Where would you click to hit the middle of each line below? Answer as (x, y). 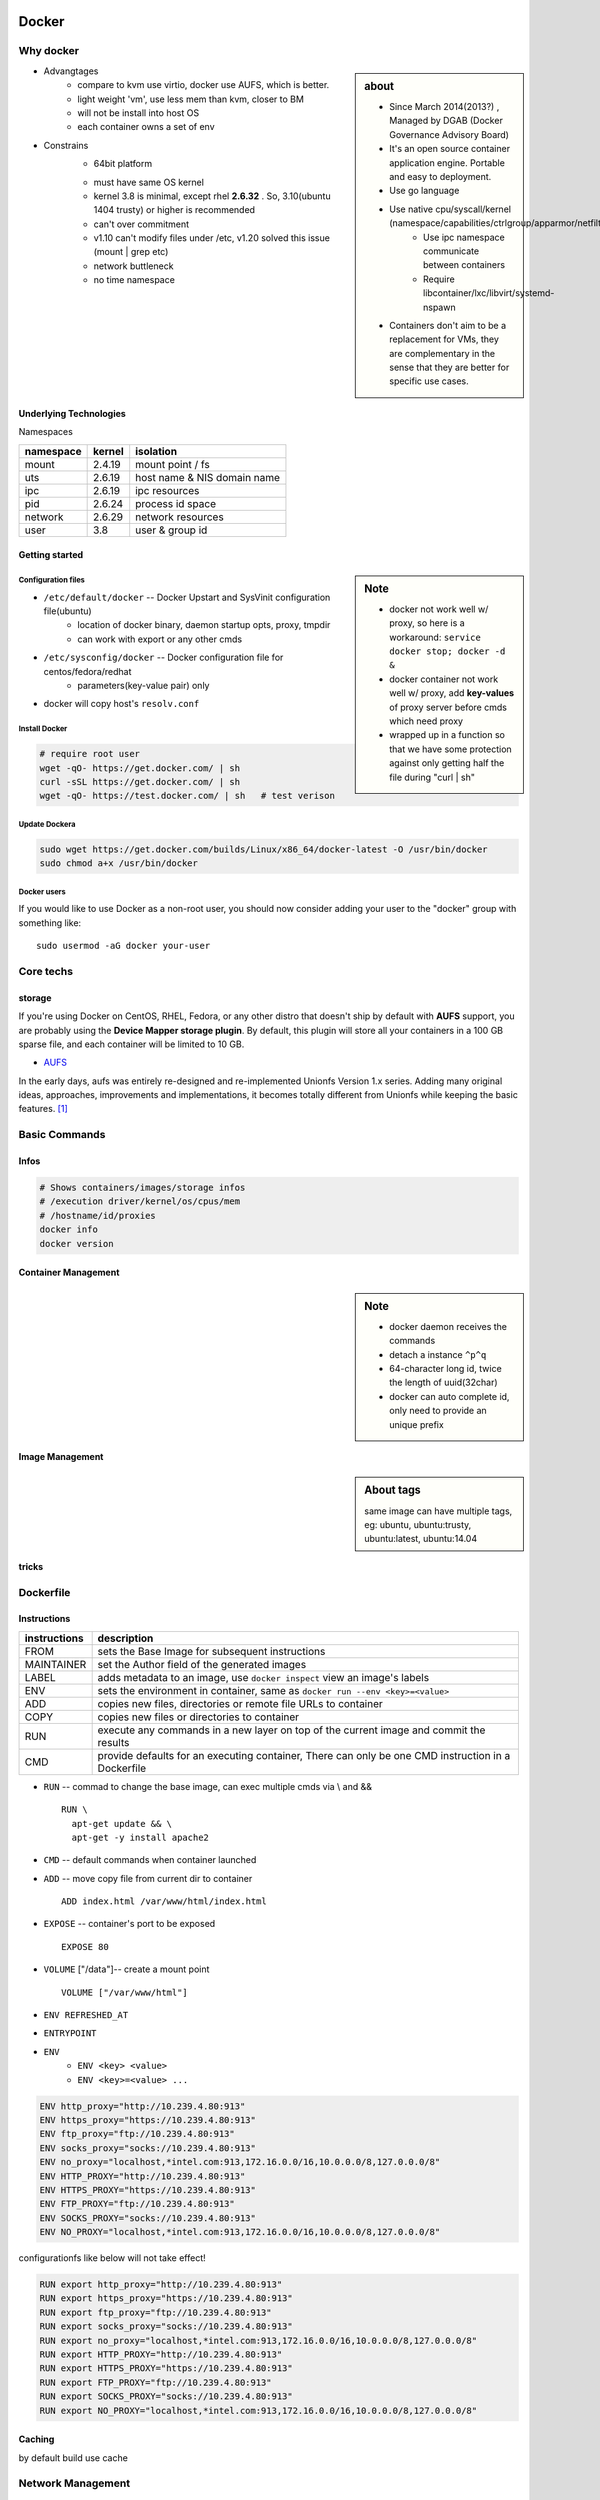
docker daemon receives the (448, 1326)
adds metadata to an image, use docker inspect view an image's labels (263, 1677)
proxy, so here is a (427, 623)
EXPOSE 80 (85, 1946)
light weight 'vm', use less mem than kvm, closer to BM (191, 99)
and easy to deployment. (440, 176)
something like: (50, 922)
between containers (464, 265)
